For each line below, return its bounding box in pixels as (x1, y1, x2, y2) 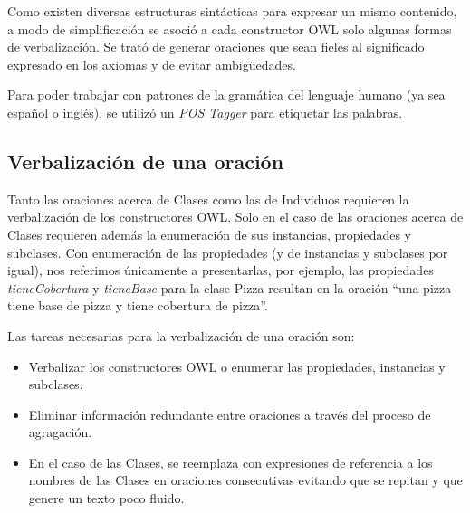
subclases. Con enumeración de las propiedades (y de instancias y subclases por (7, 242, 448, 261)
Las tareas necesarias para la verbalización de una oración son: (7, 326, 355, 345)
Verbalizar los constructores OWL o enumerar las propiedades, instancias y (28, 356, 446, 375)
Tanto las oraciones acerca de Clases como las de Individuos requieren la (7, 189, 409, 208)
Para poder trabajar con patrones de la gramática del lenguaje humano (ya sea (7, 85, 446, 104)
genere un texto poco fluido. (28, 489, 185, 508)
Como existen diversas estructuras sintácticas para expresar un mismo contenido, (7, 2, 457, 20)
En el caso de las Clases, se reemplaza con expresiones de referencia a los (28, 452, 433, 471)
